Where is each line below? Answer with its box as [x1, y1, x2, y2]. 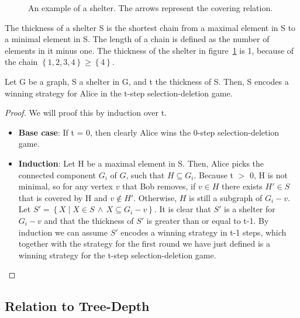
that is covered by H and [18, 191, 108, 203]
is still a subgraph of [189, 191, 263, 203]
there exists [222, 180, 263, 192]
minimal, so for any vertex [18, 180, 113, 192]
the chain [5, 56, 38, 68]
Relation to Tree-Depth [5, 297, 150, 315]
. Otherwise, [133, 191, 177, 203]
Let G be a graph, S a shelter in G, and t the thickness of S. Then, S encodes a [5, 75, 289, 87]
